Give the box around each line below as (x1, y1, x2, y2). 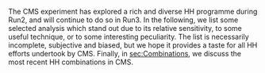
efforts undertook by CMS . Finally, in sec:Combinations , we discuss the (8, 49, 242, 58)
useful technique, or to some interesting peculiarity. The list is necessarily (8, 32, 250, 41)
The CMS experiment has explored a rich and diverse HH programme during (8, 7, 258, 16)
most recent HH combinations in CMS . (8, 57, 133, 67)
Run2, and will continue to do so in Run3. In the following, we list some (8, 15, 239, 25)
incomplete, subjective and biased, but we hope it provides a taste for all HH (8, 40, 258, 50)
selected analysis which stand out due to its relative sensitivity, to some (8, 24, 242, 33)
